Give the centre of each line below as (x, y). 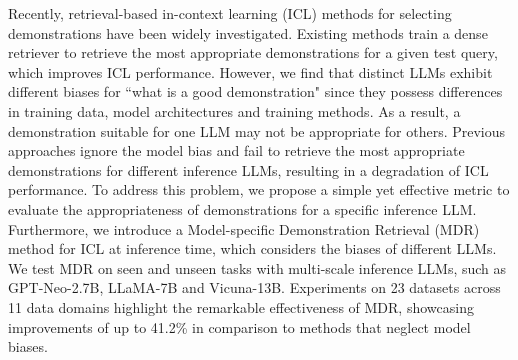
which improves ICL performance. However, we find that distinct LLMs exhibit (250, 71)
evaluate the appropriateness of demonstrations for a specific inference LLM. (242, 208)
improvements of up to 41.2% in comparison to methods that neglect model (239, 326)
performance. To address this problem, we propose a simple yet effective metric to (259, 189)
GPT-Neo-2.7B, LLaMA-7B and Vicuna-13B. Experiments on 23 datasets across (254, 287)
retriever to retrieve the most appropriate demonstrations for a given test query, (253, 52)
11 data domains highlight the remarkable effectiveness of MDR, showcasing (241, 306)
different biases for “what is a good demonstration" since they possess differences (255, 91)
